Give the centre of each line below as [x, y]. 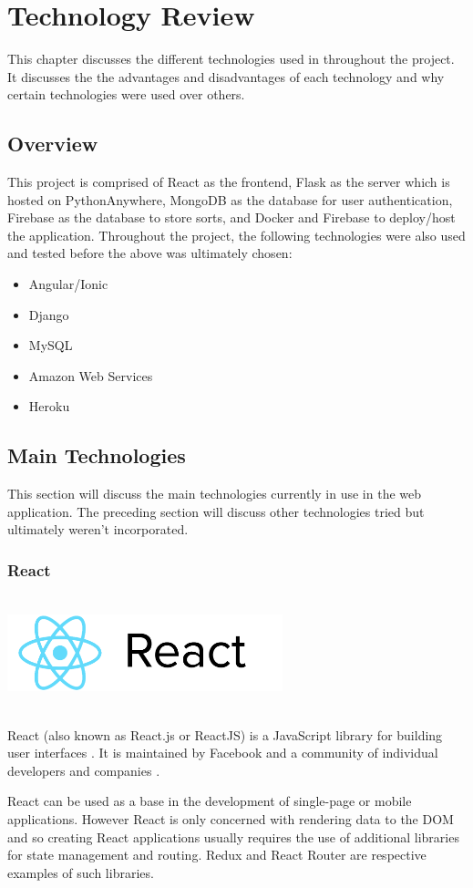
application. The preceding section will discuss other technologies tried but [216, 511]
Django [49, 314]
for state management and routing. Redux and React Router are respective [217, 855]
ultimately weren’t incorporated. [98, 529]
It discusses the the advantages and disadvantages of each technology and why [226, 76]
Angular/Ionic [68, 284]
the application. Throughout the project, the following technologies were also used [236, 235]
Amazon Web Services [91, 375]
